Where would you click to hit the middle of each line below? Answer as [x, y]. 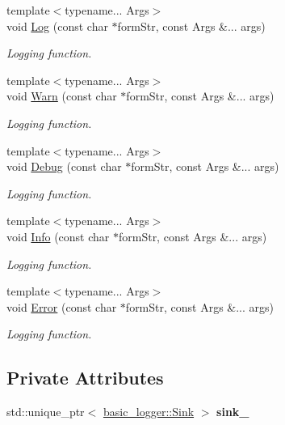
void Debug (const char [64, 166]
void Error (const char [62, 306]
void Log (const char [57, 25]
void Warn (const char [62, 96]
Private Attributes [85, 378]
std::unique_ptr [46, 412]
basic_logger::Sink [149, 412]
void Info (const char [58, 236]
